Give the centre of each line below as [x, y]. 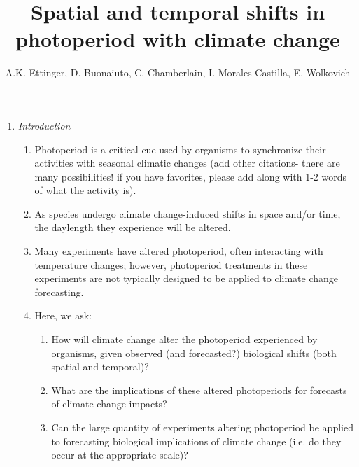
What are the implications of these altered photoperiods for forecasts [199, 390]
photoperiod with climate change [178, 39]
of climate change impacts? [109, 404]
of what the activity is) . [85, 190]
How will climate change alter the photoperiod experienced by [184, 339]
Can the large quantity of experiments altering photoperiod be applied [202, 427]
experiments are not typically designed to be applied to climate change [186, 278]
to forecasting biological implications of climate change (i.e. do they [196, 441]
